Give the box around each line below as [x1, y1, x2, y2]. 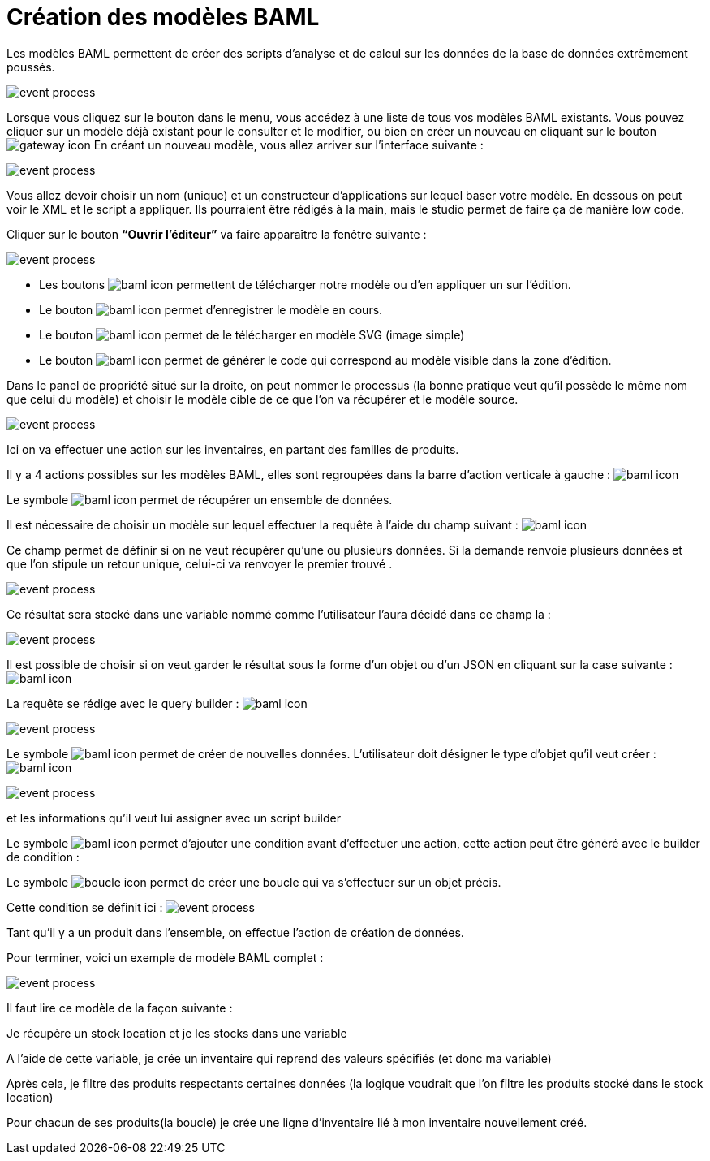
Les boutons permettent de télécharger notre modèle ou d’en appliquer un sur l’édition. [39, 277, 571, 291]
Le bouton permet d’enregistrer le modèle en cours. [39, 302, 383, 317]
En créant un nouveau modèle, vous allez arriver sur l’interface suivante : [93, 137, 484, 152]
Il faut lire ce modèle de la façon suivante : [6, 1000, 233, 1015]
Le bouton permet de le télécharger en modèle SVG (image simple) [39, 327, 465, 342]
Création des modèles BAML [6, 3, 320, 31]
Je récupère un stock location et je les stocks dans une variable [6, 1025, 347, 1040]
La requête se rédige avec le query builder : [6, 696, 239, 710]
